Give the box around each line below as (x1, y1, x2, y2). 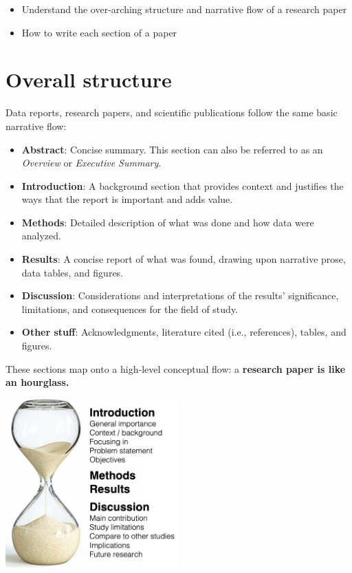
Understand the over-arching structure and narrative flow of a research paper (21, 2, 347, 16)
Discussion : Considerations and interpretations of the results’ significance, (21, 288, 339, 303)
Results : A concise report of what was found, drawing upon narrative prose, (21, 252, 346, 266)
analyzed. (21, 228, 61, 243)
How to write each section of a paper (21, 25, 177, 39)
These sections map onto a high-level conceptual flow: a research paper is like (5, 361, 346, 376)
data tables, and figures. (21, 265, 124, 279)
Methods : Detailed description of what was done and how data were (21, 215, 314, 229)
